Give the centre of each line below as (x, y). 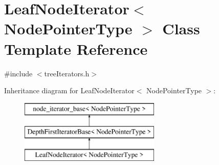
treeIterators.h (67, 73)
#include (18, 73)
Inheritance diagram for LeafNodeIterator (69, 90)
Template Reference (76, 48)
